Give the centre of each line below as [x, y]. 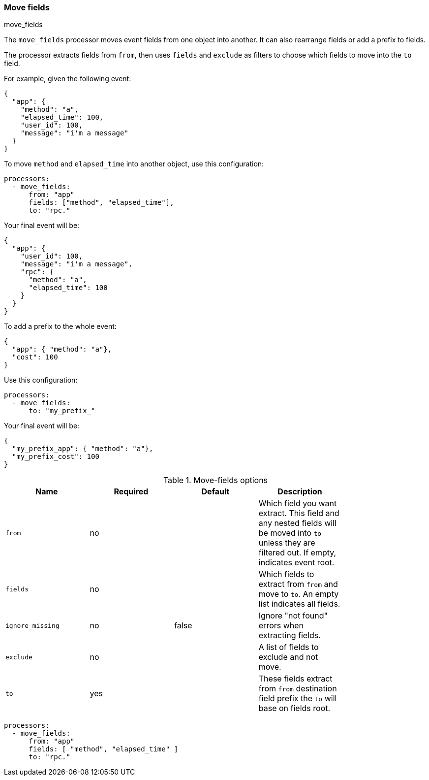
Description [300, 492]
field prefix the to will [298, 699]
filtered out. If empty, [297, 553]
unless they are [287, 543]
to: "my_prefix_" [62, 411]
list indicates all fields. [299, 604]
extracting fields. [290, 635]
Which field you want [298, 504]
